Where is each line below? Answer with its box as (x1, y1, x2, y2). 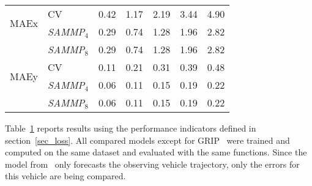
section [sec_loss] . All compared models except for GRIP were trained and (5, 133, 290, 146)
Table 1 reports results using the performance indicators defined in (5, 122, 256, 134)
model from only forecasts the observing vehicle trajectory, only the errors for (5, 157, 300, 170)
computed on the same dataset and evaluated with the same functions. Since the (5, 146, 307, 158)
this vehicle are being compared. (5, 169, 126, 182)
